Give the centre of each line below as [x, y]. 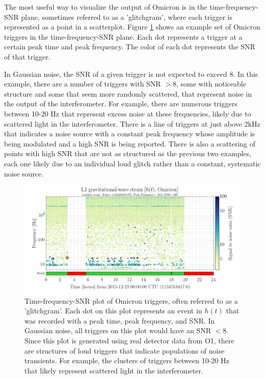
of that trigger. [27, 56]
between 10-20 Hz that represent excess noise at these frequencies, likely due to [128, 113]
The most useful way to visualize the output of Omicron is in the [106, 7]
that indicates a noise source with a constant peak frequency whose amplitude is [130, 134]
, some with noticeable [211, 84]
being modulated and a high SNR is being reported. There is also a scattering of [130, 143]
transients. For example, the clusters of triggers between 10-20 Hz [127, 360]
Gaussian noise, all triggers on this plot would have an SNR [118, 330]
